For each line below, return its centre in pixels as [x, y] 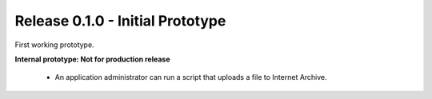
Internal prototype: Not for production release [93, 59]
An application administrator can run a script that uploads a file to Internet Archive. [191, 77]
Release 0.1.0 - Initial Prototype [120, 21]
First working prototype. [55, 45]
